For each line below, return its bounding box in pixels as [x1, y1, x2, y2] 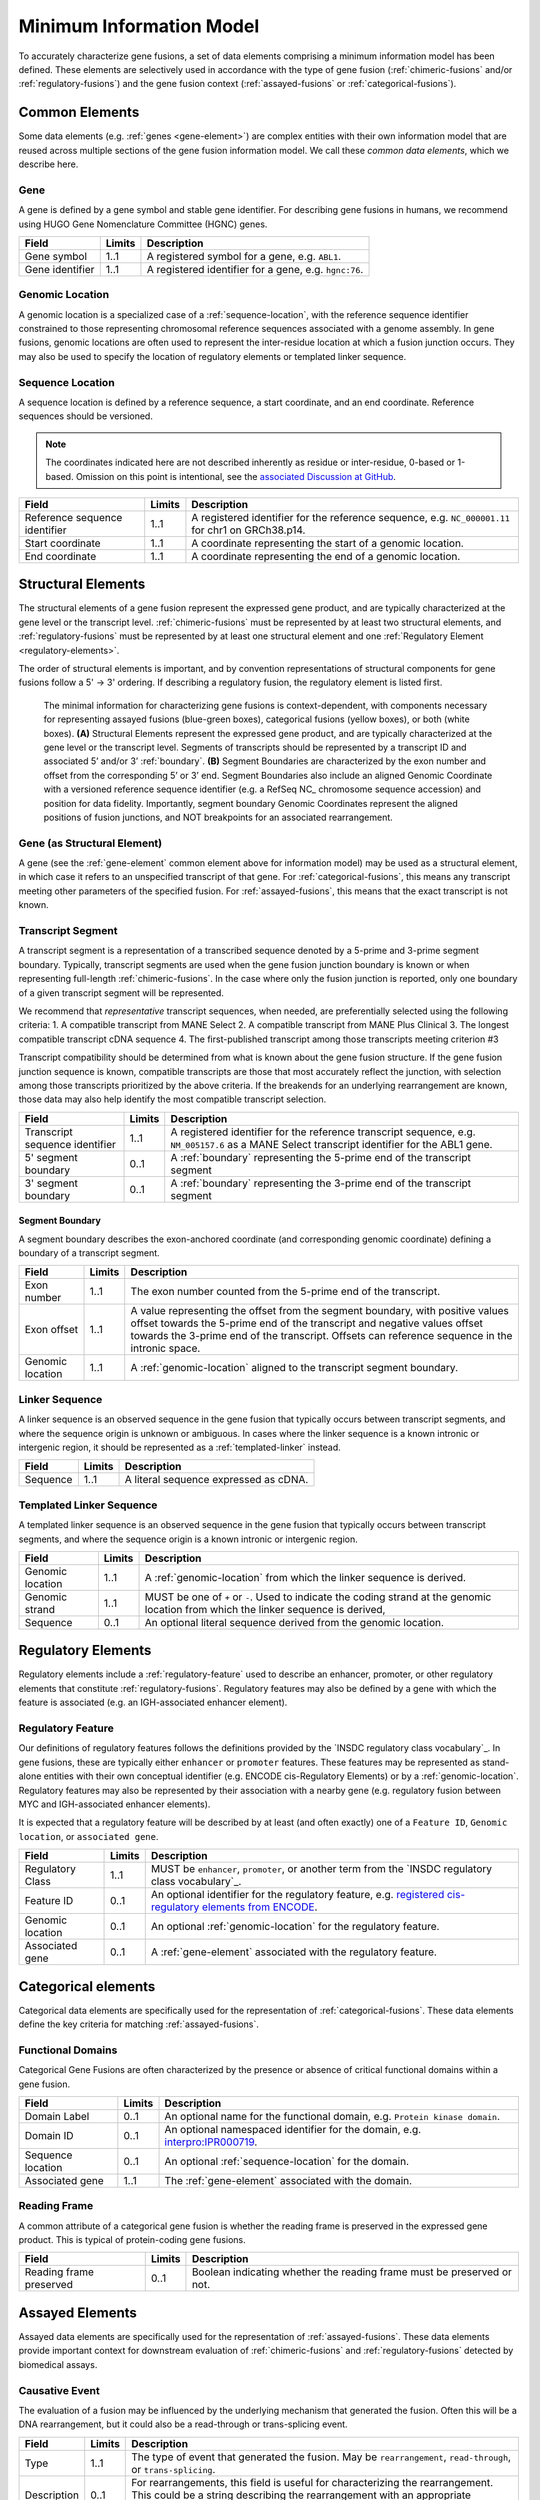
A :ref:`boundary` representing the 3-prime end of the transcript [170, 1176, 472, 1190]
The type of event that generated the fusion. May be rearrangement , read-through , [131, 2450, 512, 2464]
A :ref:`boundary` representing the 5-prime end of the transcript [170, 1150, 472, 1164]
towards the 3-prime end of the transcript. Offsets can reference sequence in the [130, 1329, 513, 1343]
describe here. [18, 158, 79, 170]
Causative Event [18, 2383, 100, 2397]
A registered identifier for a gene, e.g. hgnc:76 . [146, 262, 364, 276]
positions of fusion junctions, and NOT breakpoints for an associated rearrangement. [43, 811, 394, 823]
